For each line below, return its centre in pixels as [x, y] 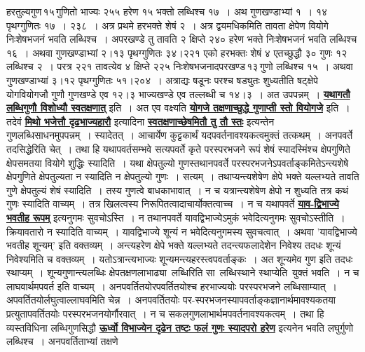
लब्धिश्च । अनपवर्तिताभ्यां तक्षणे [62, 341]
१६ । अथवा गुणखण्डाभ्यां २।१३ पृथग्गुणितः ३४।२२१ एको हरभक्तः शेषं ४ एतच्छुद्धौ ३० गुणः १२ [177, 52]
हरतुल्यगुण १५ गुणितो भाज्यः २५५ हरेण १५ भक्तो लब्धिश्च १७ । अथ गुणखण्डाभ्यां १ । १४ [167, 11]
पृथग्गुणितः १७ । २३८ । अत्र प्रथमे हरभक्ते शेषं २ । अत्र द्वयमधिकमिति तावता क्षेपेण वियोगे [167, 25]
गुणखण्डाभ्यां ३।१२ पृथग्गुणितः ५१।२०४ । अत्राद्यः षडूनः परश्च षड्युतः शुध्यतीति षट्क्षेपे [163, 80]
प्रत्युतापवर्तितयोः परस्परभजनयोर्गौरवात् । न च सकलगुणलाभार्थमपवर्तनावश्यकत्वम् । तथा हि [165, 314]
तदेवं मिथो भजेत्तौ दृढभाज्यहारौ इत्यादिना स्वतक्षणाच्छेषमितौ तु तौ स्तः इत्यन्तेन [140, 121]
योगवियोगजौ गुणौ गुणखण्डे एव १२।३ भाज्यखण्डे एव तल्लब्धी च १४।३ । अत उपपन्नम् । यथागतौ [178, 94]
